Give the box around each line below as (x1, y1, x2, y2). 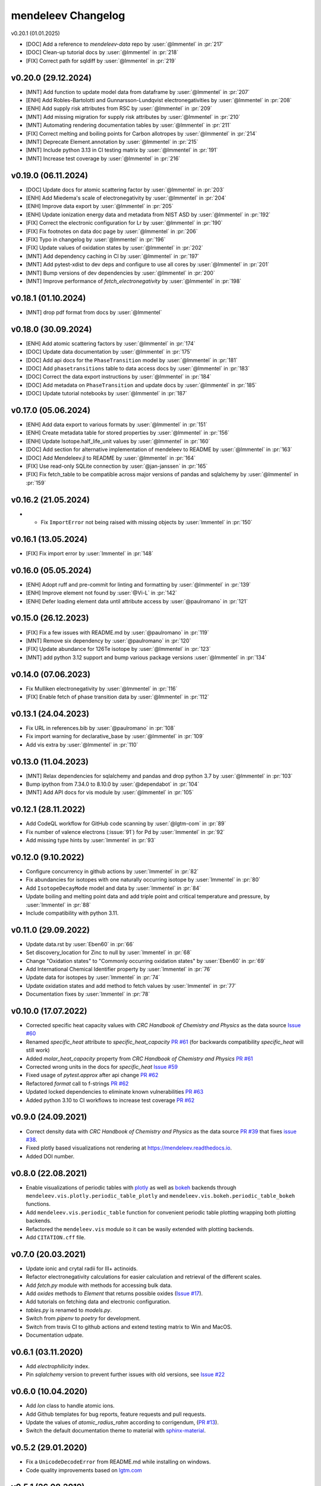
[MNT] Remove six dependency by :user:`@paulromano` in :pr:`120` (26, 637, 191, 644)
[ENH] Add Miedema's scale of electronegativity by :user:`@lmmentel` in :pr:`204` (26, 194, 226, 202)
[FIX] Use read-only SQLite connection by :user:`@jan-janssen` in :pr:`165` (26, 462, 208, 470)
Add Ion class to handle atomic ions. (26, 1402, 115, 1409)
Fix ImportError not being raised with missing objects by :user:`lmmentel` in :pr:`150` (40, 519, 253, 526)
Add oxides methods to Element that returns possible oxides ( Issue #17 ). (26, 1290, 203, 1297)
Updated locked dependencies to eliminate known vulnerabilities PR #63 (26, 1088, 204, 1095)
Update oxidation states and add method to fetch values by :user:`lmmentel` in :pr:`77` (26, 982, 237, 989)
